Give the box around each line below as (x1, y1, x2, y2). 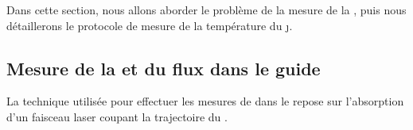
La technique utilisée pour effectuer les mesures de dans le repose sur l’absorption (6, 93, 404, 109)
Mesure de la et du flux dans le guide (6, 55, 321, 80)
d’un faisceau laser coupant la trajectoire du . (6, 108, 228, 124)
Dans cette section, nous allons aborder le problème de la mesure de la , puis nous (6, 2, 407, 17)
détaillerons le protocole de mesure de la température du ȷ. (6, 17, 293, 33)
